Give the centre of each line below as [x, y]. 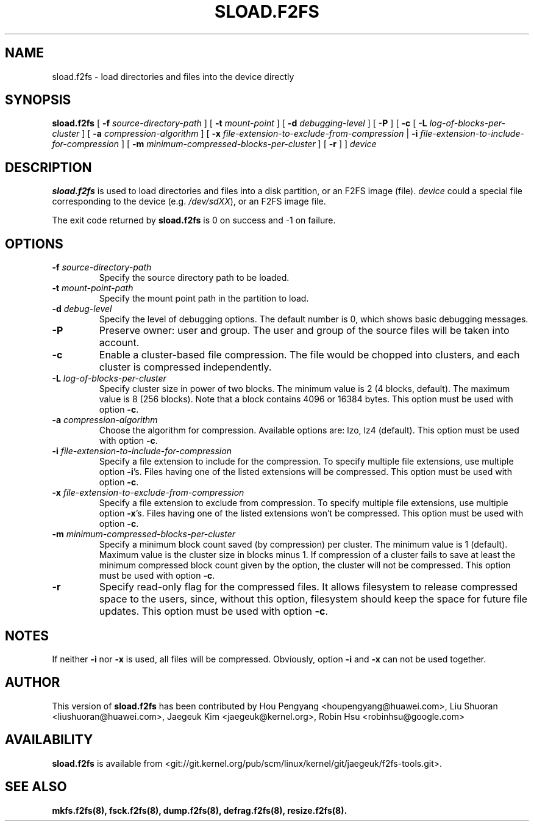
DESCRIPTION [48, 167]
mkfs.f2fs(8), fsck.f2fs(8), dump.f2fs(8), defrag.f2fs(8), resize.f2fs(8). [200, 810]
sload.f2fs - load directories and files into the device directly [173, 76]
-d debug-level [82, 309]
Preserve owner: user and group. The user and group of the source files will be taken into [304, 331]
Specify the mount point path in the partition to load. [204, 299]
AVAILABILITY [49, 740]
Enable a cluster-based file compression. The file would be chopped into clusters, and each [309, 355]
